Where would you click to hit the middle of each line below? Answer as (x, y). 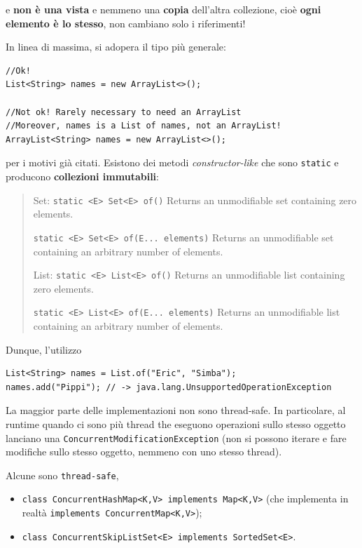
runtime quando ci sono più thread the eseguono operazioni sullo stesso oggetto (176, 423)
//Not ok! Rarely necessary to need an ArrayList (124, 112)
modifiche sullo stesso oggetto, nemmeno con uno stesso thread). (144, 452)
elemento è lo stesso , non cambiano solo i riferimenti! (126, 23)
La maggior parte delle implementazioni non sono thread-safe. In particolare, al (176, 410)
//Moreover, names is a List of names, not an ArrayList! (144, 126)
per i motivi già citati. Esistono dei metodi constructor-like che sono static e (172, 162)
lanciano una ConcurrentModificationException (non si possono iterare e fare (176, 437)
